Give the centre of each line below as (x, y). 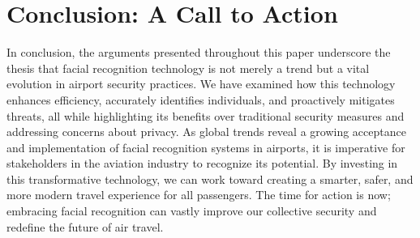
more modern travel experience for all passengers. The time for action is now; (199, 195)
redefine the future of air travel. (85, 226)
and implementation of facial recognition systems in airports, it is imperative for (206, 147)
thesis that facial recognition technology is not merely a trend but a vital (188, 68)
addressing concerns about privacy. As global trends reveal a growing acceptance (206, 132)
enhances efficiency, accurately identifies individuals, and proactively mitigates (201, 99)
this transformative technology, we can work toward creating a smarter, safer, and (210, 178)
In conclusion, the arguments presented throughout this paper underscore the (199, 52)
